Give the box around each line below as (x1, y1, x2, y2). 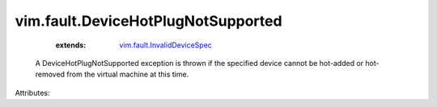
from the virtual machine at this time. (66, 69, 189, 80)
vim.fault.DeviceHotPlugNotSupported (15, 12, 282, 30)
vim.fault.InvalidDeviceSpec (119, 40, 212, 50)
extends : (55, 40, 87, 50)
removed (35, 69, 65, 80)
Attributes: (15, 88, 50, 97)
